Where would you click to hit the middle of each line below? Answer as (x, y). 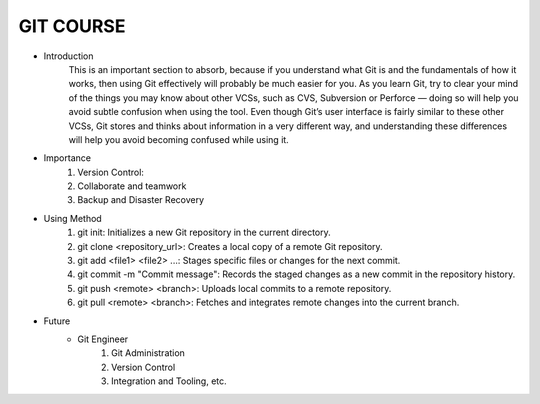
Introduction (68, 56)
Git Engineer (103, 339)
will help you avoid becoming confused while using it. (178, 139)
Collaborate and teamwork (132, 186)
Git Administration (148, 353)
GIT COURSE (72, 26)
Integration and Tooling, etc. (169, 381)
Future (57, 321)
